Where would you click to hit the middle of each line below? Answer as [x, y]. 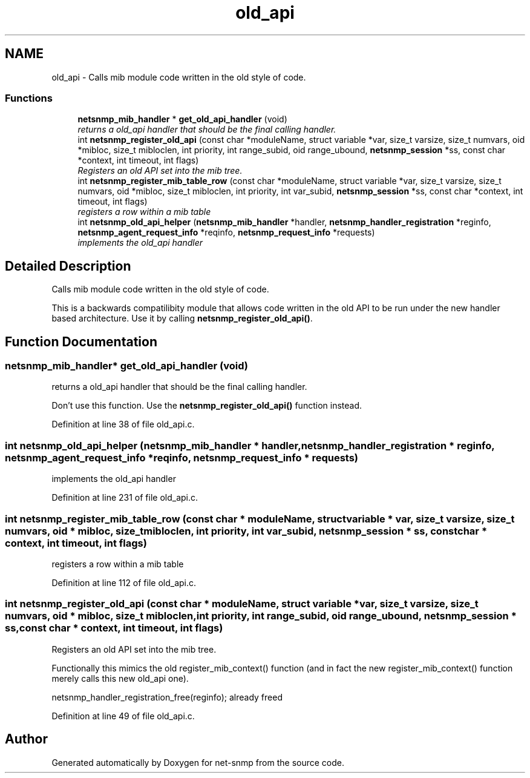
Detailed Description [68, 266]
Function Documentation [81, 341]
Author [26, 739]
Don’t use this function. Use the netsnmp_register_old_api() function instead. [207, 406]
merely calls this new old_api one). [120, 678]
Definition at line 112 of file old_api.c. [124, 582]
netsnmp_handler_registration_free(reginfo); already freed [167, 697]
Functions [29, 98]
